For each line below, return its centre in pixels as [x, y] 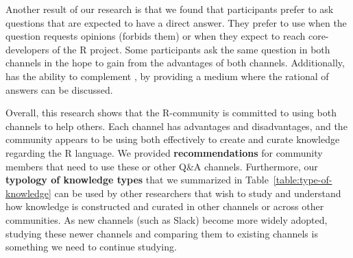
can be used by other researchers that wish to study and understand [198, 193]
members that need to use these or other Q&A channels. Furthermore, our [162, 166]
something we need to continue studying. [91, 247]
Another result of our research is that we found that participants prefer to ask [170, 9]
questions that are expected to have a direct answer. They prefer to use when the [176, 22]
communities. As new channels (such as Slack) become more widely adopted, [167, 219]
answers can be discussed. [59, 89]
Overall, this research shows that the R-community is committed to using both [171, 113]
